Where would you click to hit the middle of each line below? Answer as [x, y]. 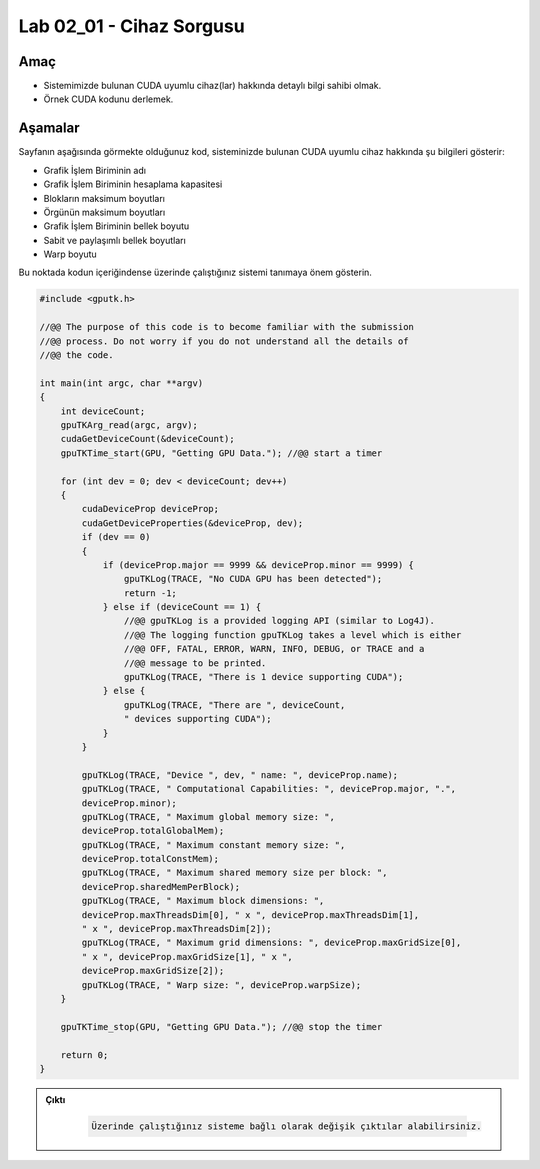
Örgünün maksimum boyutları [104, 212]
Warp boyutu [70, 254]
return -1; [150, 593]
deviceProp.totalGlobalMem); [153, 831]
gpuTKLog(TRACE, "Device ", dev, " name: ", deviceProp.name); [240, 774]
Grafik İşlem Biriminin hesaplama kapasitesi [133, 184]
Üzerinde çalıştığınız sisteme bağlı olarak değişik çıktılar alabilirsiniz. [286, 1126]
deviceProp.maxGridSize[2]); [153, 971]
